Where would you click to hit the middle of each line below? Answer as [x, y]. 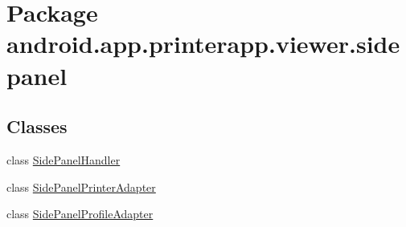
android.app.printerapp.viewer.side [203, 44]
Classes [37, 126]
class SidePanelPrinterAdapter [81, 186]
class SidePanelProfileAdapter [80, 214]
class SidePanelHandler [64, 159]
